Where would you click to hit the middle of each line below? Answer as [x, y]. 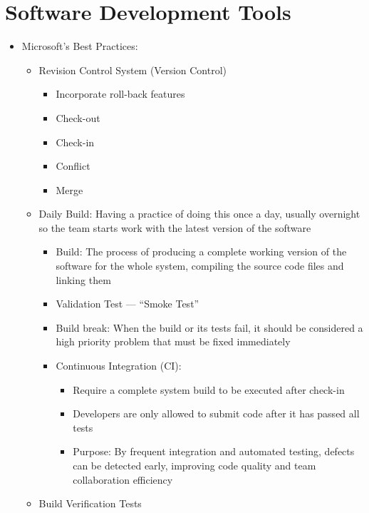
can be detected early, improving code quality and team [194, 465]
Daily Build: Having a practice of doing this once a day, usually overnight [199, 214]
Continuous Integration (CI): [119, 366]
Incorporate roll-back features [120, 94]
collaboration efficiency [123, 479]
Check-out [78, 117]
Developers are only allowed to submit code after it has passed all [216, 413]
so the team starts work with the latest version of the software [175, 227]
